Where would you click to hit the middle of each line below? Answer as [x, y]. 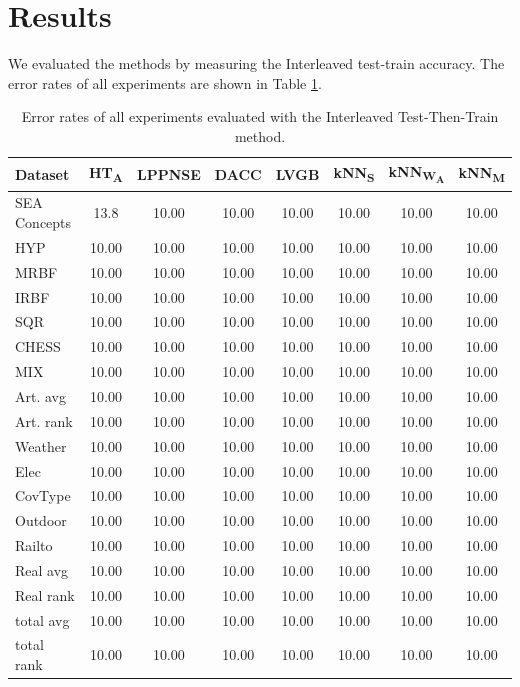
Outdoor [41, 520]
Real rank [45, 594]
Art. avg [40, 395]
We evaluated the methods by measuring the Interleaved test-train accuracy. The [256, 63]
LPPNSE [168, 173]
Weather [41, 445]
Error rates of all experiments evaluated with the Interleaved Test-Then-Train [260, 116]
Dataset [42, 173]
